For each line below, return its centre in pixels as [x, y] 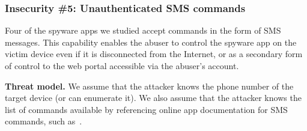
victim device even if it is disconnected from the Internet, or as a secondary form [154, 54]
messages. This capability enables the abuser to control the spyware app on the [151, 42]
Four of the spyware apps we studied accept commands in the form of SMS [143, 30]
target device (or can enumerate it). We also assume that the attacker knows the [153, 98]
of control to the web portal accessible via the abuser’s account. [122, 65]
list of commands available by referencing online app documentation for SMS [146, 109]
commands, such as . [44, 121]
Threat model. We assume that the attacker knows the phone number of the [149, 86]
